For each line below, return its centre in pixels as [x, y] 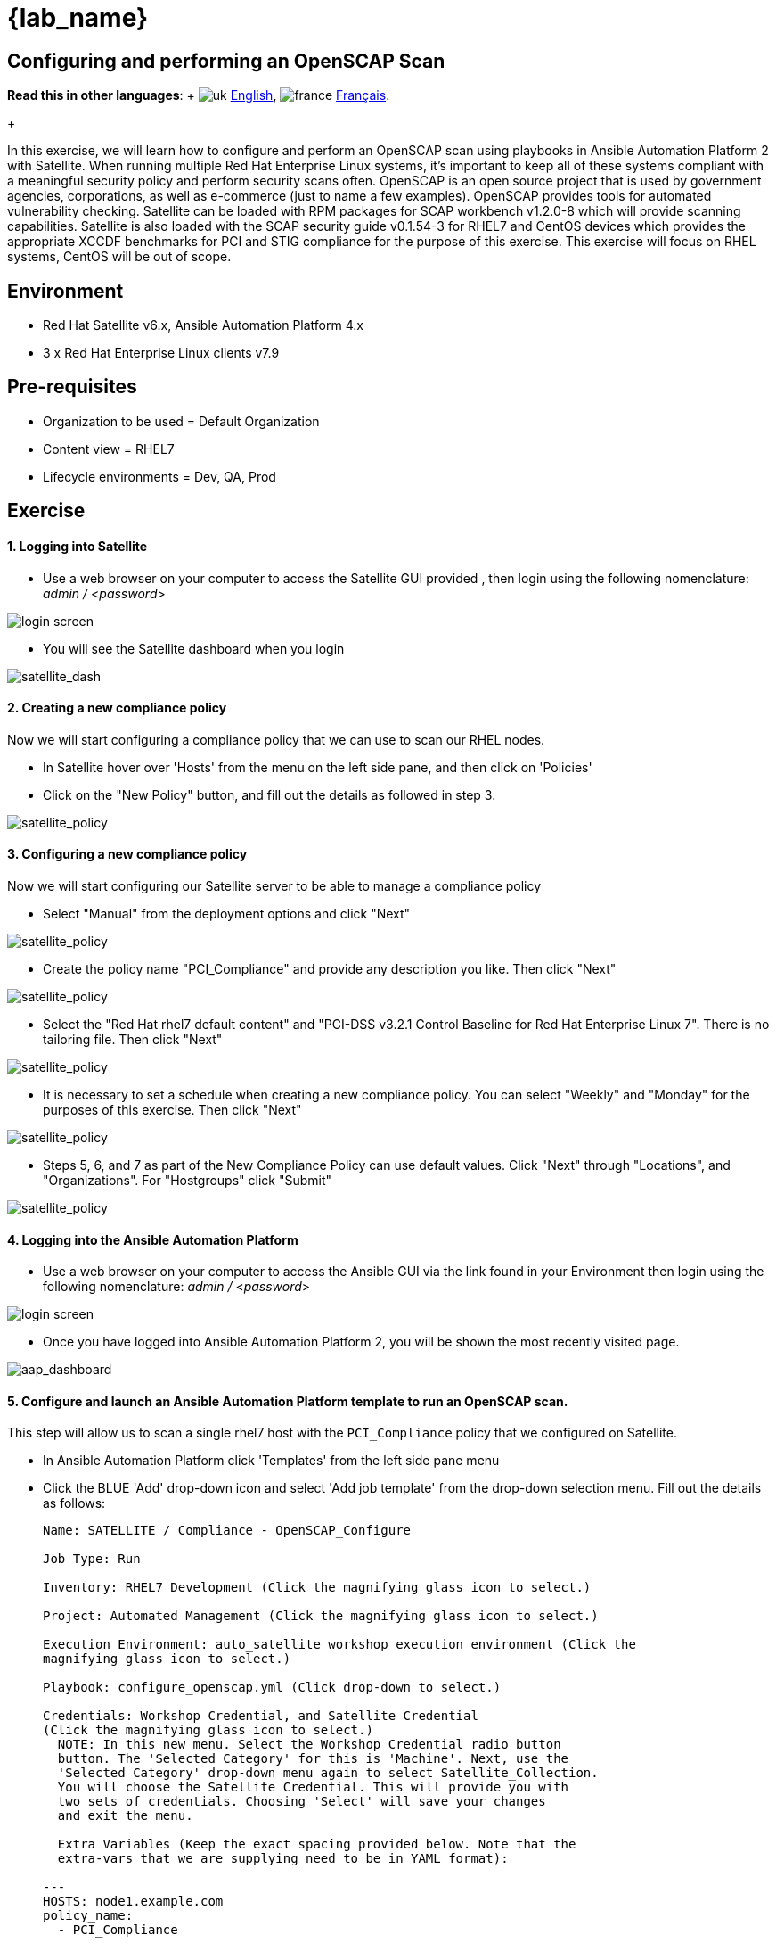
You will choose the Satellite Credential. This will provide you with [313, 1787]
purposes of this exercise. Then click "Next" [172, 1109]
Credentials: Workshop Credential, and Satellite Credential [261, 1716]
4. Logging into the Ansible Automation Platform [153, 1239]
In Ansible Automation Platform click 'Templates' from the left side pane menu [271, 1461]
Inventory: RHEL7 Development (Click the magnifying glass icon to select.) [317, 1588]
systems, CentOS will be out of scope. [119, 257]
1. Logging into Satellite [78, 546]
